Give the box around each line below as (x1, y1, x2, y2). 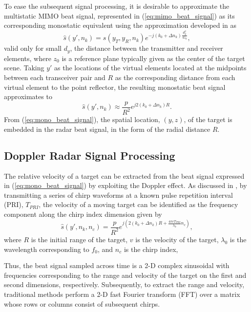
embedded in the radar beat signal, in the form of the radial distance (4, 124, 210, 134)
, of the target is (184, 114, 232, 125)
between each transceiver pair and (4, 72, 105, 82)
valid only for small (4, 43, 62, 53)
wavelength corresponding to (4, 244, 89, 254)
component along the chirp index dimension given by (4, 208, 162, 219)
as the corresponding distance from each (115, 72, 235, 82)
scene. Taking (4, 62, 44, 73)
